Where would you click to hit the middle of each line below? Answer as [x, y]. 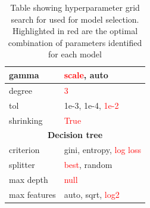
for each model [75, 54]
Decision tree [75, 135]
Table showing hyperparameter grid [75, 7]
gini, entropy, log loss [102, 150]
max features [32, 194]
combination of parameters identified [75, 42]
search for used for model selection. [75, 19]
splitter [22, 165]
